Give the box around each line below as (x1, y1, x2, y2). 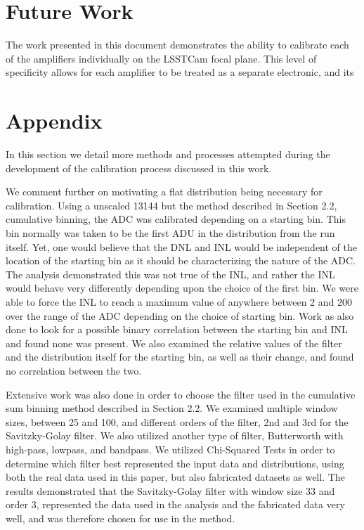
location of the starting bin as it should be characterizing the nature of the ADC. (6, 253, 356, 268)
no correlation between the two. (6, 363, 142, 377)
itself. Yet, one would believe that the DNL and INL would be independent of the (6, 239, 358, 254)
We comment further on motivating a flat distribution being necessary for (6, 184, 323, 199)
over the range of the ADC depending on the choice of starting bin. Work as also (6, 308, 354, 323)
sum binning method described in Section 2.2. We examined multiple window (6, 401, 338, 415)
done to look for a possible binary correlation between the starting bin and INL (6, 322, 348, 337)
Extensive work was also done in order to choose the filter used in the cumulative (6, 387, 356, 401)
